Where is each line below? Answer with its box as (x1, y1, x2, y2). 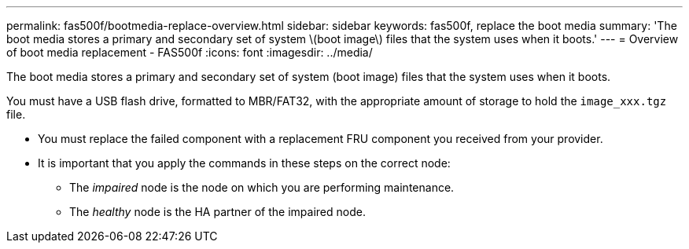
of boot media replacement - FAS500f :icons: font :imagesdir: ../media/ (6, 46, 373, 59)
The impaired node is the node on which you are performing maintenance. (69, 181, 455, 194)
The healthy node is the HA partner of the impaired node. (69, 205, 366, 218)
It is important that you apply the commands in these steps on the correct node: (38, 156, 451, 170)
